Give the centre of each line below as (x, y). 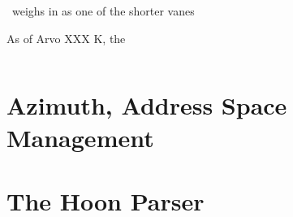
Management (80, 137)
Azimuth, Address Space (147, 105)
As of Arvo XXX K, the (66, 38)
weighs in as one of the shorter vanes (103, 11)
